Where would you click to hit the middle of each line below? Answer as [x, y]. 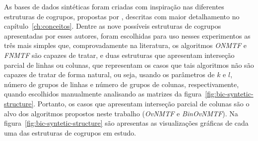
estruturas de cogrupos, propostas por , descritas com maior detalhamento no [122, 16]
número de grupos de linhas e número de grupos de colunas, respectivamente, [122, 84]
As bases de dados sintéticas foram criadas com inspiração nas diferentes [114, 6]
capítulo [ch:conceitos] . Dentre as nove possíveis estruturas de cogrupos [113, 26]
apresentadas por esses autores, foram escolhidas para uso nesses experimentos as [127, 35]
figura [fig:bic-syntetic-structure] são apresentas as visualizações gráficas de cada [126, 123]
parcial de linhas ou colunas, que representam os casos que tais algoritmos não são [129, 65]
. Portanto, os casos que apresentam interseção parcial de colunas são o [141, 103]
